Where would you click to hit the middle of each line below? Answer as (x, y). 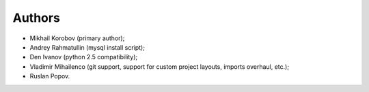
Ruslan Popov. (50, 76)
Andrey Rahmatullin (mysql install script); (87, 47)
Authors (37, 18)
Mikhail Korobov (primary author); (77, 38)
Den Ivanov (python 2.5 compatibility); (84, 57)
